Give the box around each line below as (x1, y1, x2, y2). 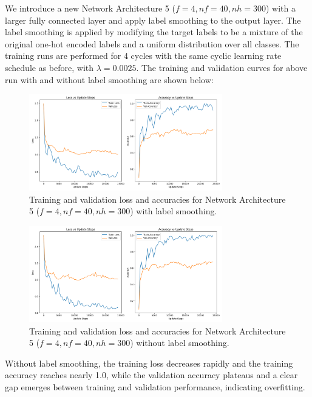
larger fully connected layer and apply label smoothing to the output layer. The (5, 13, 301, 26)
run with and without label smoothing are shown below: (5, 73, 214, 86)
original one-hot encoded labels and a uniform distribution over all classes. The (5, 37, 299, 50)
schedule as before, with (5, 61, 94, 73)
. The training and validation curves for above (136, 61, 308, 73)
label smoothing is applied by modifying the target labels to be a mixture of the (5, 25, 303, 38)
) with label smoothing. (130, 205, 217, 217)
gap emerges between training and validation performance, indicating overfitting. (5, 380, 305, 393)
